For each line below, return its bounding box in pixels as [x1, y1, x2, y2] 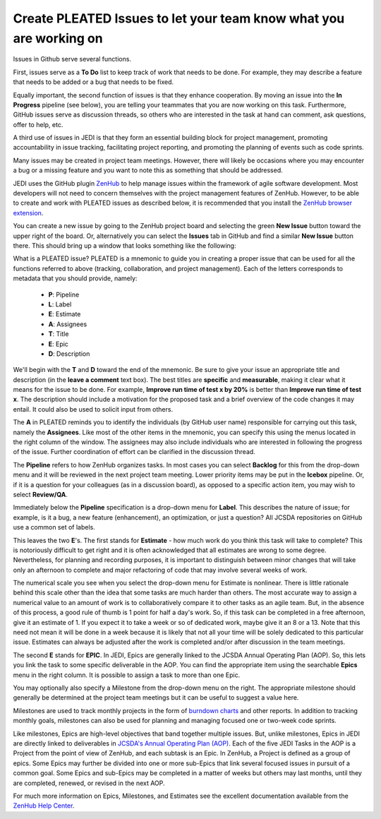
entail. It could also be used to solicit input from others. [13, 405, 173, 413]
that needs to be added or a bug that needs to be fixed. [13, 78, 174, 86]
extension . [13, 208, 44, 217]
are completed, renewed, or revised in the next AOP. [13, 779, 165, 787]
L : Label [48, 300, 72, 309]
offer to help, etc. [13, 120, 64, 128]
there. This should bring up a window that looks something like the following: [13, 241, 236, 250]
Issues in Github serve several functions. [13, 55, 132, 64]
